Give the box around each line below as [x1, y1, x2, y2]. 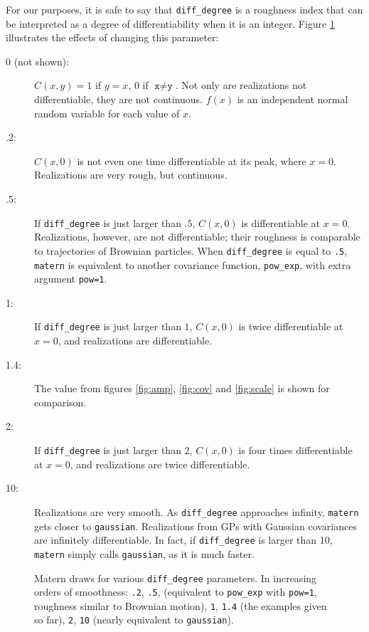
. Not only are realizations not [175, 78, 307, 93]
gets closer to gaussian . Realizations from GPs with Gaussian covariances [34, 518, 357, 533]
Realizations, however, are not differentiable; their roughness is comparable [34, 229, 360, 244]
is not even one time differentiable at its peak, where [77, 153, 306, 168]
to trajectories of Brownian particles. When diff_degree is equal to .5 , [34, 243, 348, 258]
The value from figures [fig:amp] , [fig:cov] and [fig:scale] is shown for [34, 381, 330, 396]
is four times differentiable [238, 443, 353, 458]
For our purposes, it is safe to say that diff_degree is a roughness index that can [6, 2, 363, 16]
